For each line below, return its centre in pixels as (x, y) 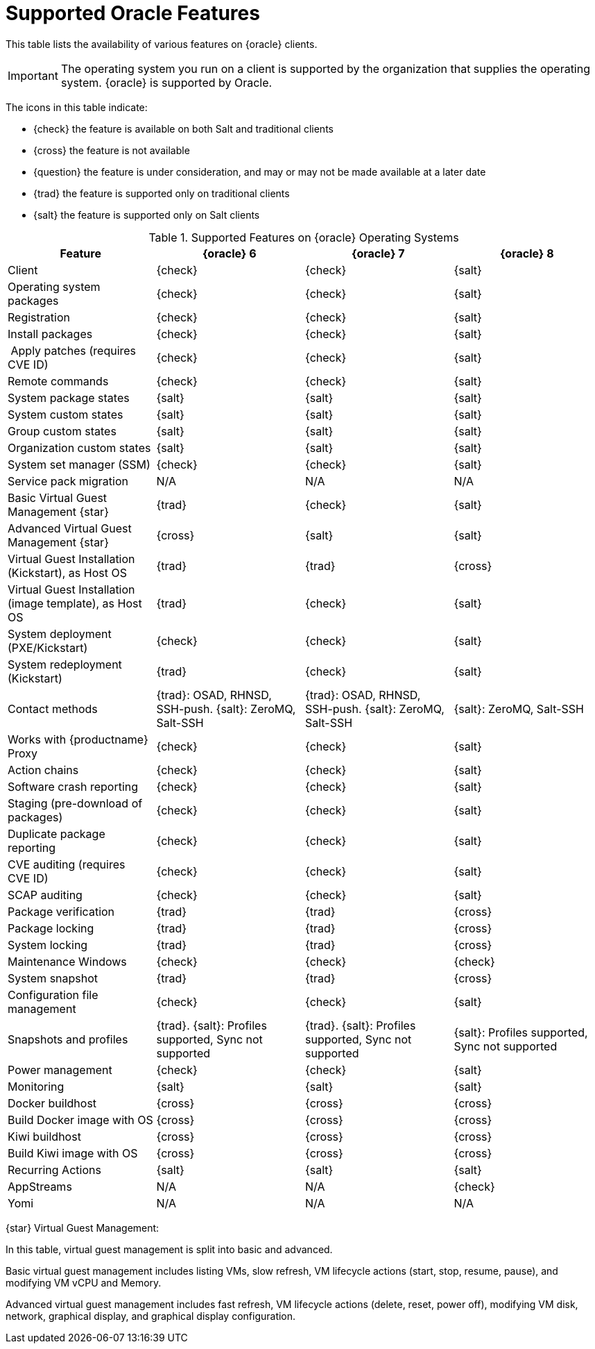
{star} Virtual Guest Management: (83, 1227)
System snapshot (53, 978)
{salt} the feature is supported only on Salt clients (147, 215)
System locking (48, 945)
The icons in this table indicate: (77, 107)
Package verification (61, 911)
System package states (69, 397)
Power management (60, 1070)
